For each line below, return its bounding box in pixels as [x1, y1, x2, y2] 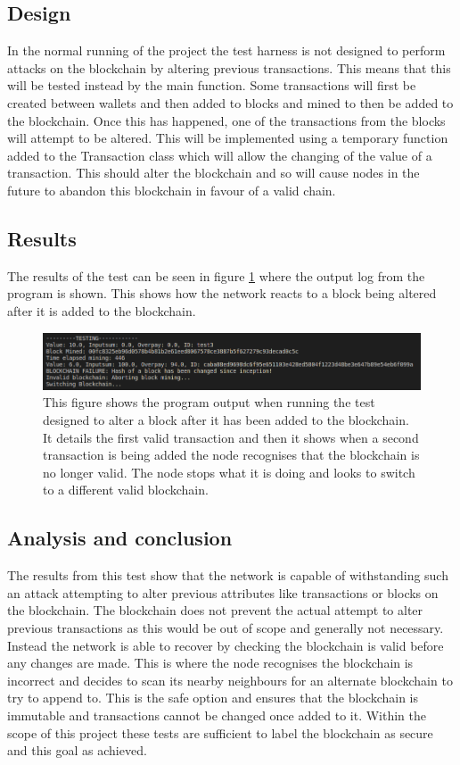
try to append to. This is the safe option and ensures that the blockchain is [7, 688, 418, 707]
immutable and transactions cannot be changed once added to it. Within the [7, 705, 426, 724]
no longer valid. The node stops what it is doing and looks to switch [43, 462, 415, 481]
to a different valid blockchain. [43, 480, 209, 499]
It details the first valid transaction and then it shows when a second [43, 428, 419, 446]
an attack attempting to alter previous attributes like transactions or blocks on [7, 583, 439, 602]
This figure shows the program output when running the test [43, 393, 375, 412]
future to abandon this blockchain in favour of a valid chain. [7, 180, 336, 199]
